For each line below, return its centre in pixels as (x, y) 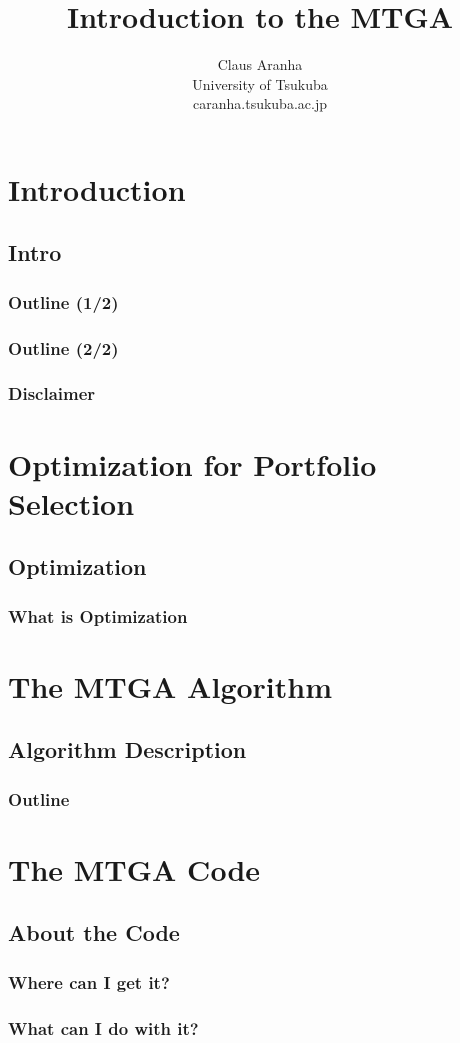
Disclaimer (52, 393)
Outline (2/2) (63, 347)
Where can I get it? (89, 981)
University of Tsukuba (260, 83)
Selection (71, 502)
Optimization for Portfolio (192, 463)
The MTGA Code (134, 868)
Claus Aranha (260, 64)
